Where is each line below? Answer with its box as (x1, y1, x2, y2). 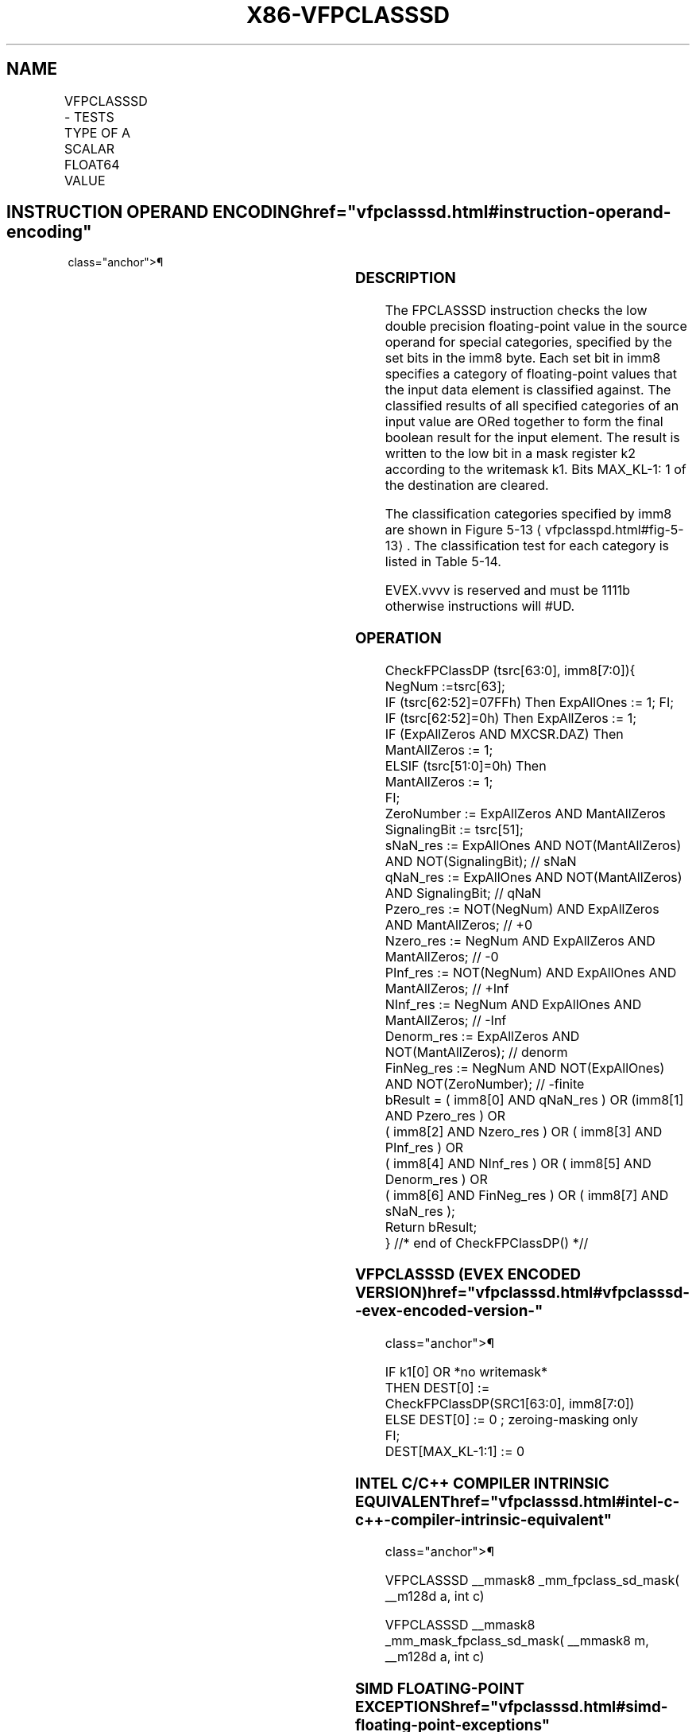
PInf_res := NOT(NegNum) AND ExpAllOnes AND (385, 964, 677, 981)
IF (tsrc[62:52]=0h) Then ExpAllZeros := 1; (385, 709, 637, 726)
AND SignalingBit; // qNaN (385, 884, 542, 901)
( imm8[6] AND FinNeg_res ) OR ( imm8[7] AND (385, 1186, 669, 1203)
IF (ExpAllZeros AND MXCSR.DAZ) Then (385, 725, 624, 742)
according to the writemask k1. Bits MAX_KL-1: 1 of (385, 461, 686, 478)
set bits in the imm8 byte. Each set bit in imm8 (385, 350, 661, 367)
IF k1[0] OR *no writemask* (385, 1364, 547, 1381)
